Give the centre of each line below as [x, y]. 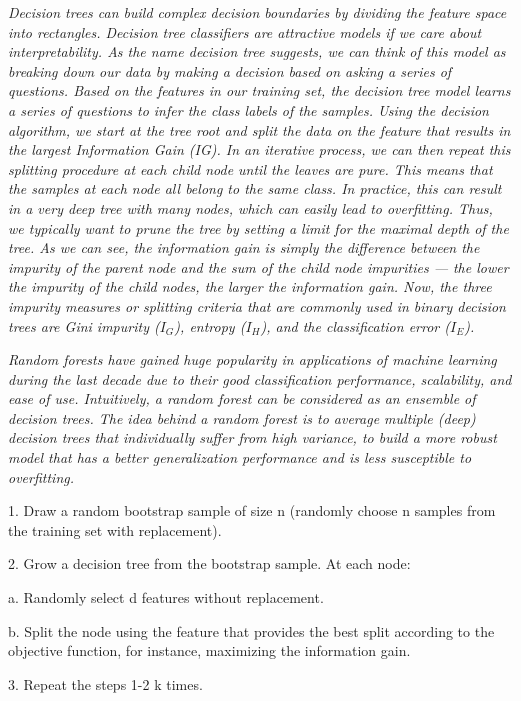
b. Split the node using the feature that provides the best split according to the [251, 630]
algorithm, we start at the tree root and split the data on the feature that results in [259, 129]
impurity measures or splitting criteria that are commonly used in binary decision [257, 305]
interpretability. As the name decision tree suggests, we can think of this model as [257, 51]
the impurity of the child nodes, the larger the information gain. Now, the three [250, 286]
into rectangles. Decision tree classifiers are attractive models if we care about [245, 31]
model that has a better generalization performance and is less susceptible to [240, 457]
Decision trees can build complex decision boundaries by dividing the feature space [257, 12]
